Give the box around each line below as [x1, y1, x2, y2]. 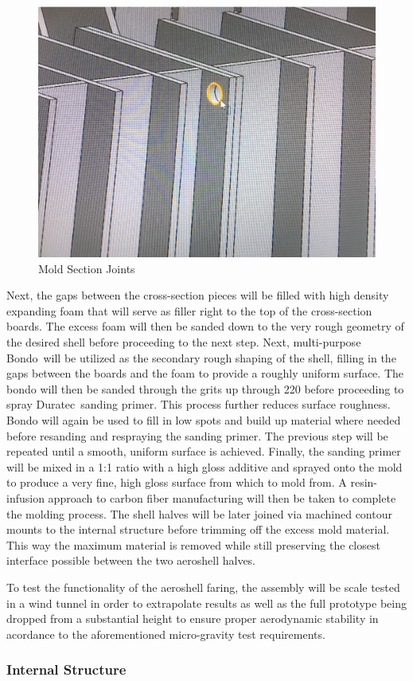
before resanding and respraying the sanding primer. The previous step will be [6, 427, 388, 444]
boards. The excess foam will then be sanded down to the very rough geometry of [6, 318, 404, 335]
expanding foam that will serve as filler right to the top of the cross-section [6, 302, 372, 319]
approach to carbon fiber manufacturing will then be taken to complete [48, 490, 396, 506]
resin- [350, 474, 378, 491]
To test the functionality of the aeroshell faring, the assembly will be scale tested [6, 578, 400, 595]
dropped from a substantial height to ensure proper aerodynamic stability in [6, 610, 379, 627]
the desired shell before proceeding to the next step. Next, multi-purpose [6, 334, 361, 350]
